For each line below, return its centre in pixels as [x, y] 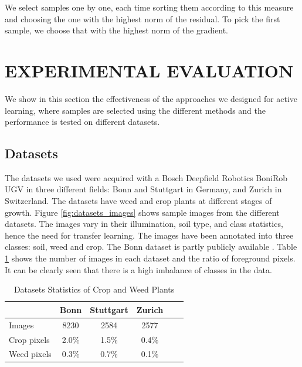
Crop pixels [29, 339]
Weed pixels [30, 354]
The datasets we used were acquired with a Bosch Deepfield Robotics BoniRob [146, 177]
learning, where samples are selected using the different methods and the [135, 110]
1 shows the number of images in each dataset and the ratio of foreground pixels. [150, 258]
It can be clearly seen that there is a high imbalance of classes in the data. [138, 269]
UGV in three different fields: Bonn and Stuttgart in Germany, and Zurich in [143, 189]
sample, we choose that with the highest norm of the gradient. [117, 30]
